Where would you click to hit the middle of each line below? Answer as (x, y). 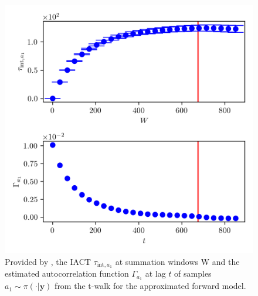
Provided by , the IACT (48, 261)
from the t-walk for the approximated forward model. (150, 286)
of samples (193, 273)
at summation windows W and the (177, 261)
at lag (155, 273)
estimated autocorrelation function (67, 273)
